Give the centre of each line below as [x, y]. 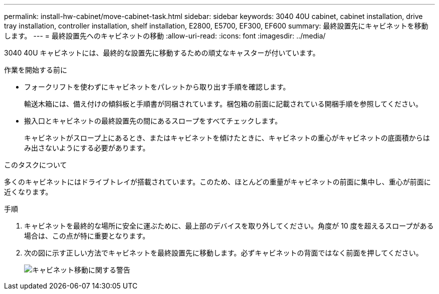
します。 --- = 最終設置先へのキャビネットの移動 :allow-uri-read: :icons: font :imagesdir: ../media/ [165, 36]
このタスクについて [36, 165]
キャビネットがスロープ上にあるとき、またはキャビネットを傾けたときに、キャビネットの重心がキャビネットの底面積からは [227, 138]
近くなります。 [28, 192]
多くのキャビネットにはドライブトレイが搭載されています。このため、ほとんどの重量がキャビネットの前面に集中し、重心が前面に [217, 182]
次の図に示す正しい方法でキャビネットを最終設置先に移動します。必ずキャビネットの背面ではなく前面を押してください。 [224, 253]
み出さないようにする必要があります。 [87, 148]
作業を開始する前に [36, 70]
